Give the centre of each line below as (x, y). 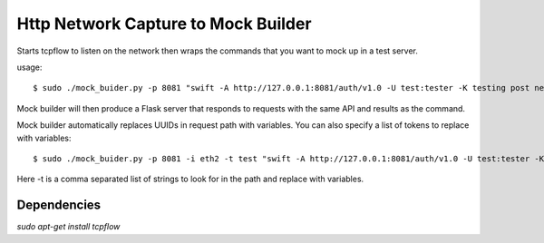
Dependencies (59, 205)
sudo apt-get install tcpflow (68, 227)
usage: (29, 67)
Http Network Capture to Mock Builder (164, 24)
